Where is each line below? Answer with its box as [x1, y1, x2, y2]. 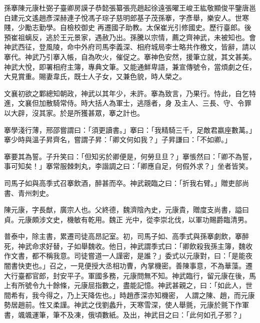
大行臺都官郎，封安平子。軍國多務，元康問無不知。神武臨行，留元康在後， [4, 270, 249, 280]
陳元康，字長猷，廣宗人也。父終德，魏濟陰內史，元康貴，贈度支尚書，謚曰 [4, 204, 249, 215]
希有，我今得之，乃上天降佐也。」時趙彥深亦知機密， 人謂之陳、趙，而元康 [10, 289, 255, 300]
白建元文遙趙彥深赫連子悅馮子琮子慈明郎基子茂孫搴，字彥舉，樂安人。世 [4, 12, 242, 23]
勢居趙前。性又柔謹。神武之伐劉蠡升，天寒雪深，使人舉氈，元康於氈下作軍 [4, 299, 249, 310]
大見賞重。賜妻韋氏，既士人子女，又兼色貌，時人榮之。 [4, 71, 186, 82]
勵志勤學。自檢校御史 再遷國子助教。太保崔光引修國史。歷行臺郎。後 [24, 22, 251, 33]
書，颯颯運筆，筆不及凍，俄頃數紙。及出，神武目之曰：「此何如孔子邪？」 [4, 309, 245, 320]
